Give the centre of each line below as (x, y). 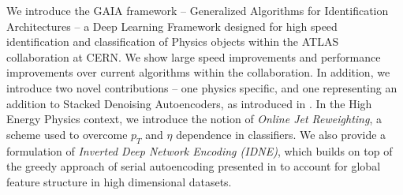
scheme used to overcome (67, 134)
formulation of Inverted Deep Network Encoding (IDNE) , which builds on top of (200, 150)
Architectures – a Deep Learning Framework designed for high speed (172, 26)
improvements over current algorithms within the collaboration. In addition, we (198, 72)
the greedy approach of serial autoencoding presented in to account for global (194, 166)
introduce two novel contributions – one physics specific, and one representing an (202, 87)
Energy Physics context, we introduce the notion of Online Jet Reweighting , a (194, 119)
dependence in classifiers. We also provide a (281, 134)
